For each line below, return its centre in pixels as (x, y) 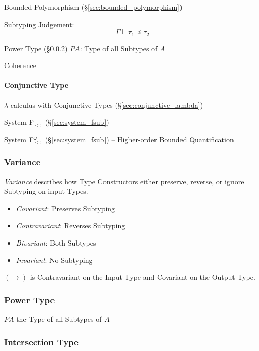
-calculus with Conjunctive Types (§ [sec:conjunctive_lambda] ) (106, 105)
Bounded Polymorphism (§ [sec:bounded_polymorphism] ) (93, 7)
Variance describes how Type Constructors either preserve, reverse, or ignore (124, 181)
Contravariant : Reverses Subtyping (71, 225)
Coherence (20, 65)
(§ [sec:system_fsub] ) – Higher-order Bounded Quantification (139, 139)
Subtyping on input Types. (46, 191)
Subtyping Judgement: (39, 24)
